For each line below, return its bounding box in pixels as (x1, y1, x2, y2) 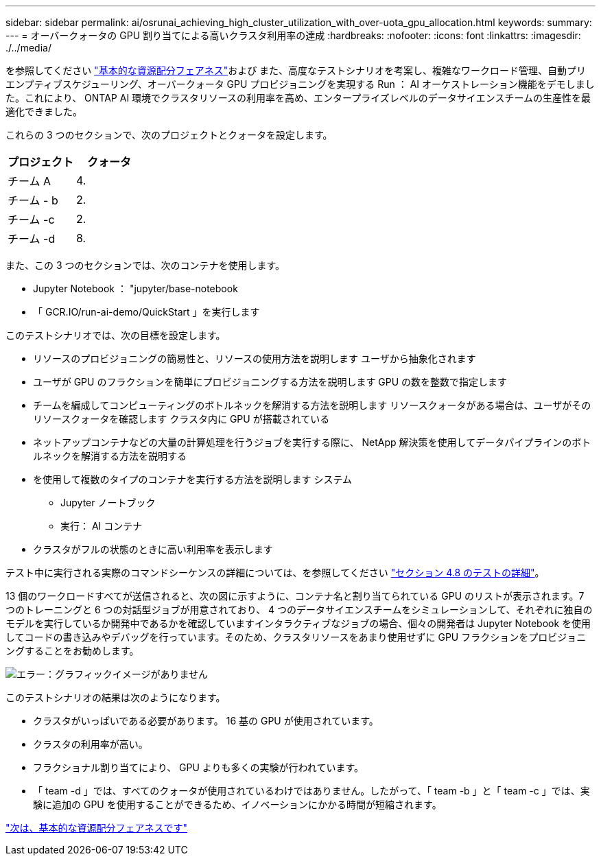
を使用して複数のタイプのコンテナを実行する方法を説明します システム (33, 473, 353, 485)
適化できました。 (5, 106, 82, 117)
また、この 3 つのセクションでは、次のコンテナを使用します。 (5, 259, 285, 271)
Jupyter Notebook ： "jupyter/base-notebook (33, 283, 238, 294)
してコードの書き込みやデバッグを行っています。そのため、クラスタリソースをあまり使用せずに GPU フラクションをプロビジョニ (5, 631, 587, 643)
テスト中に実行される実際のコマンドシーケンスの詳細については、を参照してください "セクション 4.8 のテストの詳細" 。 (5, 567, 545, 578)
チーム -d (8, 232, 56, 246)
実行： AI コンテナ (60, 520, 143, 532)
